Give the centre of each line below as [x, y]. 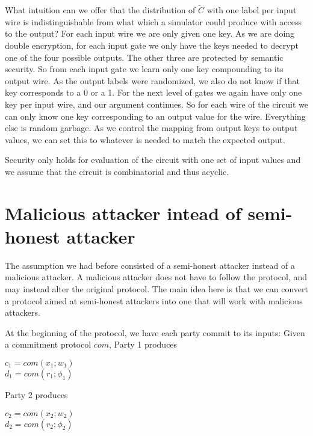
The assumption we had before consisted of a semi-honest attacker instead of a [150, 265]
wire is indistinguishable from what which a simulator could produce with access [153, 21]
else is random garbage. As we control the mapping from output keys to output [151, 128]
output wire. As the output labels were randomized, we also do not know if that [152, 80]
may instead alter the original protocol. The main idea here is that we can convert [156, 289]
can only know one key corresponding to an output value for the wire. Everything [155, 116]
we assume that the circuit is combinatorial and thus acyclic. [117, 171]
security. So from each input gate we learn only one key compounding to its [144, 69]
